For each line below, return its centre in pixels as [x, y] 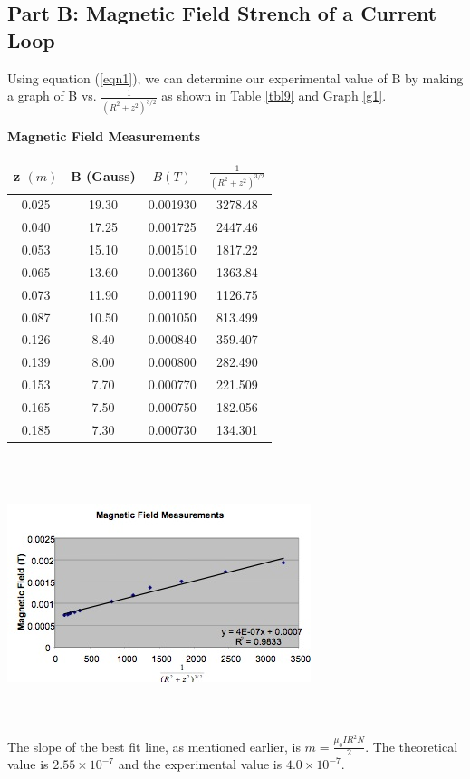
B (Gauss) [103, 175]
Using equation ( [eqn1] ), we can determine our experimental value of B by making [235, 77]
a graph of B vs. [52, 96]
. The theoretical [412, 746]
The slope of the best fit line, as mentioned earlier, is [154, 746]
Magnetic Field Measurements [104, 136]
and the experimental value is [200, 764]
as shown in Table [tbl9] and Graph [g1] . [274, 96]
